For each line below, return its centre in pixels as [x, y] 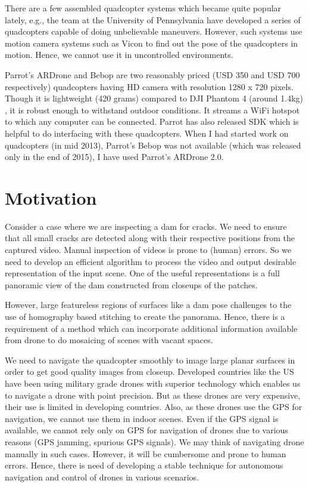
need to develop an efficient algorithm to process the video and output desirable [151, 261]
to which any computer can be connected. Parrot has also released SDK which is [152, 121]
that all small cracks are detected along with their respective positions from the [150, 238]
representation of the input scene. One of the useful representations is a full [142, 273]
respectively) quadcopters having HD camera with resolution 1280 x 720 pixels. [149, 86]
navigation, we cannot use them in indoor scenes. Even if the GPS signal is [142, 418]
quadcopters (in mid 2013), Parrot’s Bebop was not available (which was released [153, 145]
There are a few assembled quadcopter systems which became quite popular [143, 8]
